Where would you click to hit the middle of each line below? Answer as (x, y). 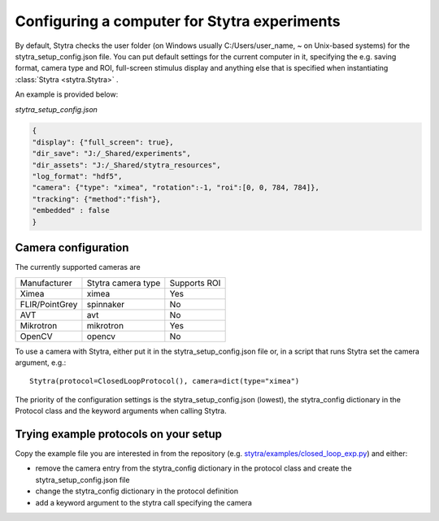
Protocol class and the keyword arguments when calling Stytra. (121, 411)
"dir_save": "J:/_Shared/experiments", (111, 154)
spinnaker (106, 304)
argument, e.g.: (41, 363)
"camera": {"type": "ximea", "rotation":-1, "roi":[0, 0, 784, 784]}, (176, 188)
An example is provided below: (67, 94)
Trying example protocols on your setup (119, 434)
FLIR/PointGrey (49, 304)
